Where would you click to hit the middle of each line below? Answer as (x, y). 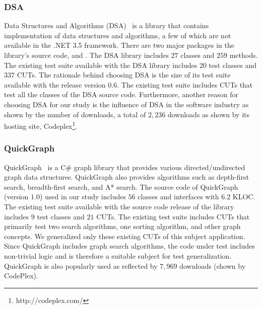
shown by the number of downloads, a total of (75, 114)
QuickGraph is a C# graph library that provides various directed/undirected (125, 167)
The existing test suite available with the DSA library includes (101, 65)
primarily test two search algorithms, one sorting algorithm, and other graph (122, 226)
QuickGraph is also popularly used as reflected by (81, 265)
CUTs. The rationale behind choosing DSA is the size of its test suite (124, 75)
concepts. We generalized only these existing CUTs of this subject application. (125, 236)
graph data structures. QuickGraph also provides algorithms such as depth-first (126, 177)
